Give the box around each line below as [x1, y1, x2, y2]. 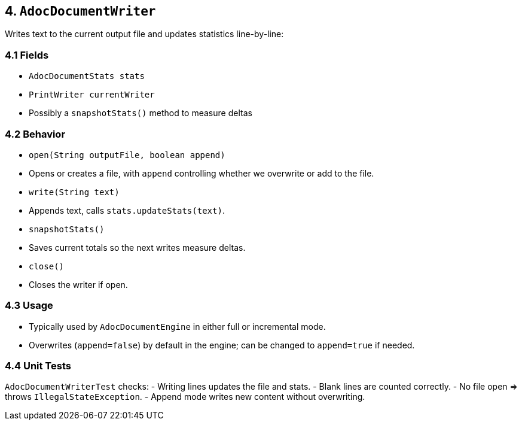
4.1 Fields [5, 48, 49, 61]
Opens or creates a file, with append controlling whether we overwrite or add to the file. [29, 168, 374, 178]
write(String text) [29, 187, 120, 197]
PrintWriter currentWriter [29, 90, 155, 100]
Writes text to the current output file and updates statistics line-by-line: [5, 29, 284, 40]
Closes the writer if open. [29, 279, 128, 290]
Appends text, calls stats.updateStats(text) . [29, 205, 225, 215]
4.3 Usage [5, 299, 53, 312]
